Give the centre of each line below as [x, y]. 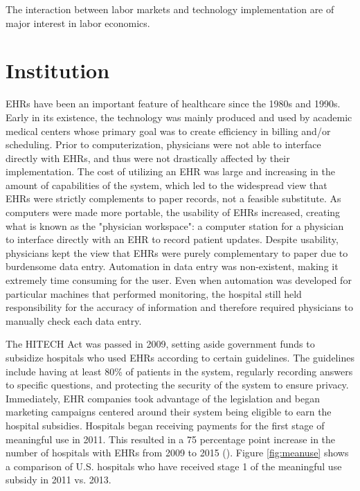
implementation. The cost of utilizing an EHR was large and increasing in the [170, 171]
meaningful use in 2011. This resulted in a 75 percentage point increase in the [171, 439]
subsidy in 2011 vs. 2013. [58, 480]
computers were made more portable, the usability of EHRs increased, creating [173, 212]
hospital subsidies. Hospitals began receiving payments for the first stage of [165, 425]
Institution [58, 70]
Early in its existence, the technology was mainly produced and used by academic [179, 117]
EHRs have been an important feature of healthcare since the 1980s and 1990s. [173, 104]
